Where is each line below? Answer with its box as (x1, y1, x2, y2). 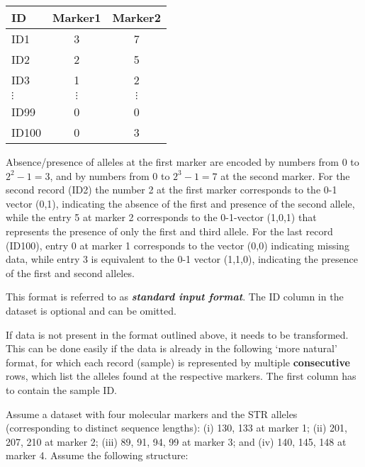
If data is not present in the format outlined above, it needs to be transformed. (6, 327, 349, 342)
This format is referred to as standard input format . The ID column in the (6, 289, 344, 304)
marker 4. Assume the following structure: (6, 448, 189, 463)
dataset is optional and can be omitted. (6, 303, 176, 317)
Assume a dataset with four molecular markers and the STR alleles (6, 406, 298, 421)
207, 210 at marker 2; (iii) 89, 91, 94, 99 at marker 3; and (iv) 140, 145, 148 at (6, 434, 347, 449)
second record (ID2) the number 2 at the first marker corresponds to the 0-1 (6, 182, 337, 197)
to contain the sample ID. (6, 382, 117, 397)
